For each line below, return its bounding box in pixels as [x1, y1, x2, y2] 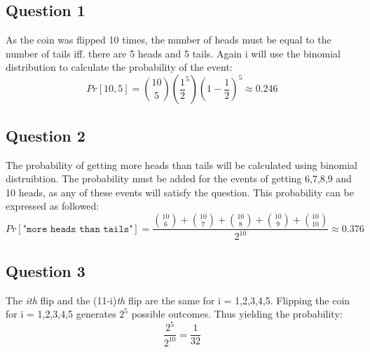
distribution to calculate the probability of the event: [6, 60, 233, 74]
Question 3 [6, 259, 85, 281]
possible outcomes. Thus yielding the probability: [131, 306, 343, 321]
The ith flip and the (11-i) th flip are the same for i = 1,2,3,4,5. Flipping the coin [6, 292, 350, 307]
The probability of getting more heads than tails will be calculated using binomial [6, 157, 358, 172]
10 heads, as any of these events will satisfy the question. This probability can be [6, 184, 354, 199]
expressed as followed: [6, 198, 100, 213]
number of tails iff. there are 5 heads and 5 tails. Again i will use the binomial [6, 46, 341, 60]
